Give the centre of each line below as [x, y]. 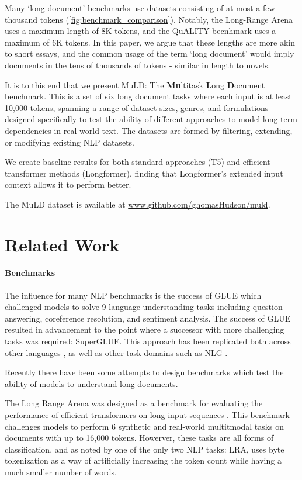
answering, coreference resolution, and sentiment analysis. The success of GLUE [148, 318]
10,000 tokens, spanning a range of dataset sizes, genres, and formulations [137, 107]
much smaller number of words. [61, 472]
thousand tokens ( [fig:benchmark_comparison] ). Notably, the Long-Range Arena [149, 19]
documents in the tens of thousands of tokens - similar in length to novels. [138, 65]
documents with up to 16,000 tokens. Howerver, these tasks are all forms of [139, 438]
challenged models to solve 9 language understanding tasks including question [144, 307]
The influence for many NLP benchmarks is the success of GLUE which [133, 295]
